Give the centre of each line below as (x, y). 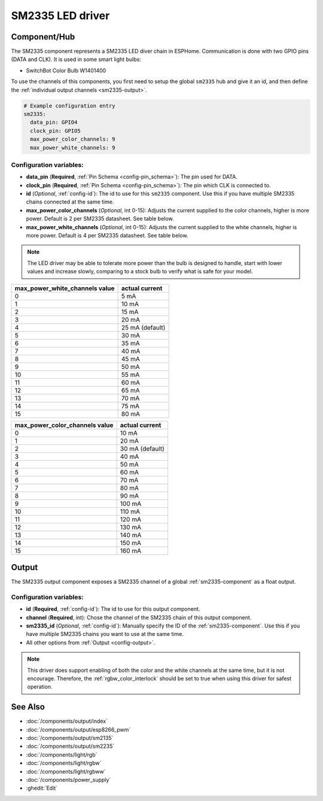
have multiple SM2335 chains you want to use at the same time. (105, 634)
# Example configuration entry (70, 106)
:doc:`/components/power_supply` (68, 780)
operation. (40, 687)
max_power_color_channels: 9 (73, 139)
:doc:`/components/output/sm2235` (70, 746)
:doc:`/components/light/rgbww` (66, 771)
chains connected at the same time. (70, 202)
